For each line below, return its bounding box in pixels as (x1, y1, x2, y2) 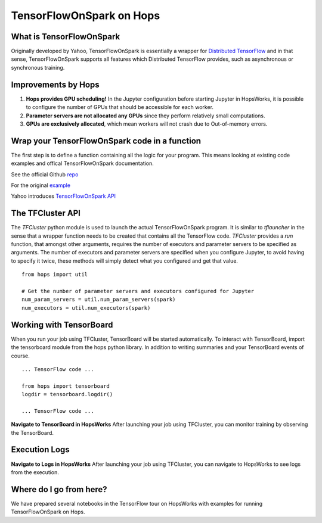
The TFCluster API (11, 208, 80, 219)
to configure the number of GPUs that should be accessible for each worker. (26, 104, 214, 111)
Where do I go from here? (11, 484, 107, 494)
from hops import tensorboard (21, 382, 110, 390)
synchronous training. (11, 64, 65, 71)
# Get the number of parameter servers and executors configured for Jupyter (21, 288, 255, 295)
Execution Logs (11, 444, 70, 455)
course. (11, 352, 30, 359)
